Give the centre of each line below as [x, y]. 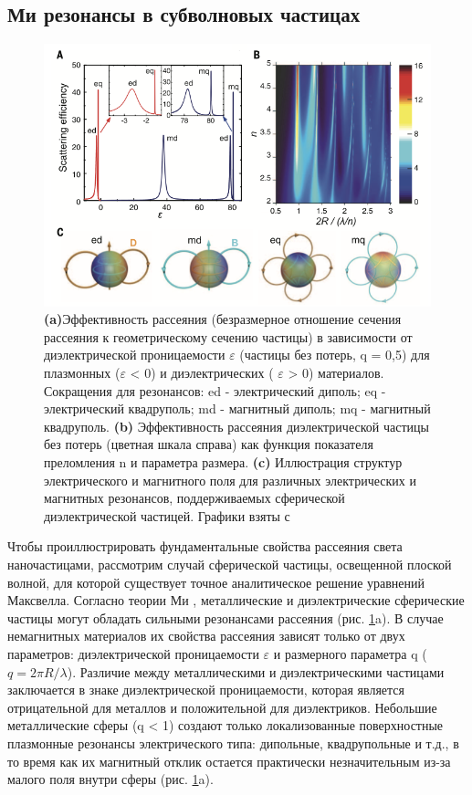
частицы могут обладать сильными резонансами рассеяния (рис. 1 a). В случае [226, 617]
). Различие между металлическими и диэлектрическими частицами [256, 671]
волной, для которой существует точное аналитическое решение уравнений [216, 582]
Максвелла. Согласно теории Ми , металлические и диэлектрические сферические [236, 600]
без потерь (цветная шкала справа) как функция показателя [209, 444]
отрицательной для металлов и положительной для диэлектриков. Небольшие [222, 707]
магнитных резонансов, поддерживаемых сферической [194, 498]
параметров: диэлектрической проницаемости [133, 653]
